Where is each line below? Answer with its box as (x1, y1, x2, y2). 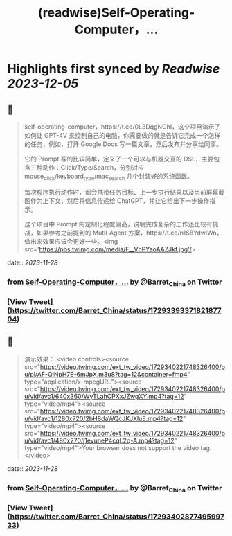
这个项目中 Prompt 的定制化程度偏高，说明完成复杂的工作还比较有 (24, 220, 213, 228)
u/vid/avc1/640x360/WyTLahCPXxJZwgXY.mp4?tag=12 (24, 392, 184, 400)
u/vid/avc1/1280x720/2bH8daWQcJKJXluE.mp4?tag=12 (24, 414, 184, 422)
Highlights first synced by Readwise (7, 61, 220, 77)
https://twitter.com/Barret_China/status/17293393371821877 (10, 305, 222, 315)
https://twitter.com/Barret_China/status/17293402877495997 (10, 511, 225, 521)
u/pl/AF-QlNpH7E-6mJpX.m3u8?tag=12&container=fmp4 (24, 370, 188, 378)
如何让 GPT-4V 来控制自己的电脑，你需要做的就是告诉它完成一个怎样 (24, 132, 221, 139)
